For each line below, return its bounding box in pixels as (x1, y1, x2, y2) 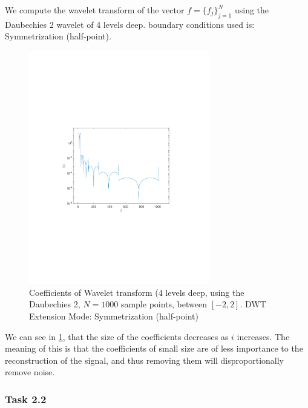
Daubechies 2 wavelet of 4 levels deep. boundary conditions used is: (5, 18, 255, 30)
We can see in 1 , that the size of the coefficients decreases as (5, 330, 229, 343)
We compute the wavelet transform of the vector (5, 4, 185, 16)
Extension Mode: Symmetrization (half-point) (29, 309, 198, 322)
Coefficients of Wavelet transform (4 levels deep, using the (29, 286, 244, 298)
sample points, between (120, 298, 207, 310)
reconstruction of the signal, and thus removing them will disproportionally (5, 353, 284, 366)
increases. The (237, 330, 290, 343)
